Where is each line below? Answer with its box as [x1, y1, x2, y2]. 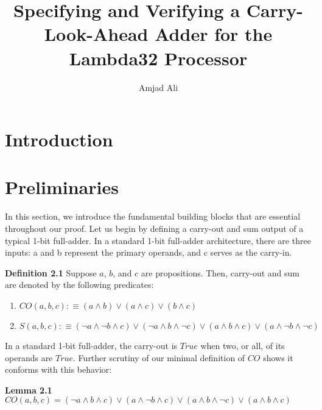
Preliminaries [5, 174, 119, 200]
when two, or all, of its [200, 339, 285, 351]
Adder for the [155, 21, 273, 46]
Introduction [5, 127, 113, 152]
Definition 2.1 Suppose [5, 266, 97, 279]
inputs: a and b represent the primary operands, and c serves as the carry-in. [5, 246, 292, 259]
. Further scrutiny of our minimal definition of [73, 351, 245, 364]
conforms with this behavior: [5, 363, 112, 376]
